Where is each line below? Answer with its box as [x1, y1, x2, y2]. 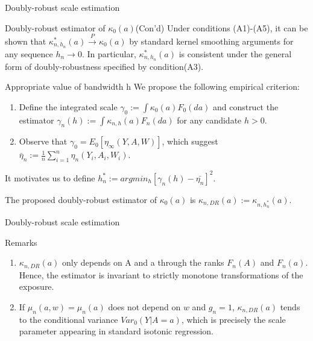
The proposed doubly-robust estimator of [5, 193, 157, 205]
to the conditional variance [19, 313, 118, 325]
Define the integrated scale [19, 100, 118, 113]
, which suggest [162, 135, 218, 148]
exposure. [19, 280, 54, 293]
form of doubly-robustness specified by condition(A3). [5, 60, 204, 72]
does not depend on [108, 300, 181, 313]
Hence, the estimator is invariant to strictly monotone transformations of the [19, 268, 303, 281]
